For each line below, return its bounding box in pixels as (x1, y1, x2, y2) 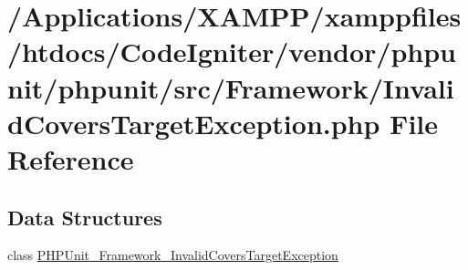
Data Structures (7, 202, 162, 231)
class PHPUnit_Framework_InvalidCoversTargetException (7, 245, 338, 265)
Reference (7, 140, 134, 177)
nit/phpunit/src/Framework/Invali (7, 68, 454, 106)
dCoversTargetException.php (7, 104, 380, 141)
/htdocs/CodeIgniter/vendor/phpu (7, 33, 456, 70)
